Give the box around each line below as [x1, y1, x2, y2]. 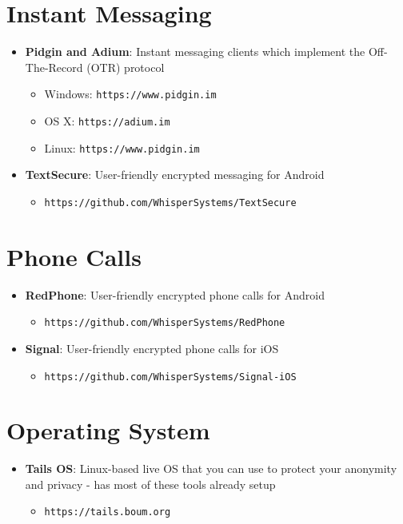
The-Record [25, 58, 83, 75]
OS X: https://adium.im [44, 112, 170, 129]
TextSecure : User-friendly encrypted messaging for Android [25, 166, 325, 183]
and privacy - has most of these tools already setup [25, 475, 276, 492]
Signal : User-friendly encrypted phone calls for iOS [25, 339, 279, 356]
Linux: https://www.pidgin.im [44, 139, 200, 156]
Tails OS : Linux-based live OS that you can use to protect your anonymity [25, 460, 397, 477]
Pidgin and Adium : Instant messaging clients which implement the [25, 43, 365, 60]
